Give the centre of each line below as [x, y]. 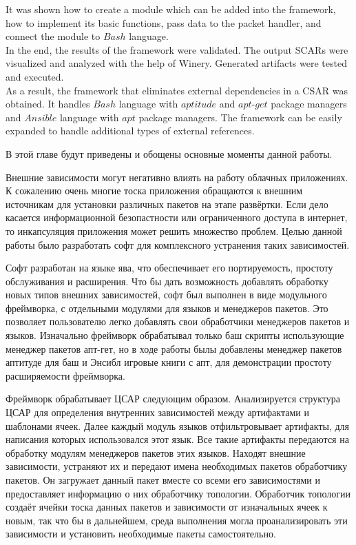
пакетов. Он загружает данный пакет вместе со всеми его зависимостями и [163, 480]
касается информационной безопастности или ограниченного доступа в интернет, [177, 217]
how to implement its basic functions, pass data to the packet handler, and [164, 22]
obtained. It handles [48, 104]
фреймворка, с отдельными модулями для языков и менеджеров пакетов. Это [167, 308]
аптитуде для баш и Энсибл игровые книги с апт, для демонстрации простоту [169, 362]
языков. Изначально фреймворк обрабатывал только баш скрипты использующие [175, 335]
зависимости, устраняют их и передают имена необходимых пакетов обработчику [177, 466]
